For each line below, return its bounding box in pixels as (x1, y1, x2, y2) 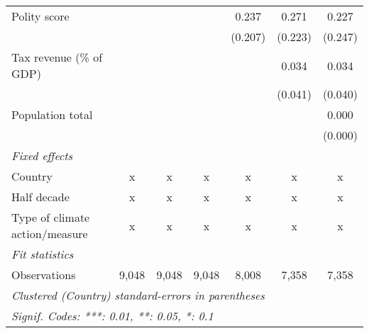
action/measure (11, 225, 88, 242)
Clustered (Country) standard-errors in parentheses (11, 287, 265, 303)
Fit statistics (11, 246, 74, 262)
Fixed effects (11, 147, 73, 164)
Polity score (11, 8, 70, 24)
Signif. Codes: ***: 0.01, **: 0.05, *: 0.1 (11, 307, 214, 324)
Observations (11, 266, 76, 283)
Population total (11, 106, 93, 123)
